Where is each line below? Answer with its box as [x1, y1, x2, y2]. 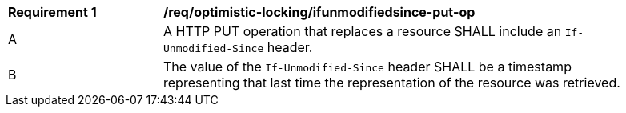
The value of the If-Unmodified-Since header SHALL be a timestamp [163, 59, 572, 75]
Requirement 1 [8, 4, 97, 20]
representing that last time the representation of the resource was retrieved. [163, 75, 620, 91]
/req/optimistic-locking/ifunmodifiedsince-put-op [163, 4, 476, 20]
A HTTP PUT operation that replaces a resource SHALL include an [163, 23, 562, 39]
